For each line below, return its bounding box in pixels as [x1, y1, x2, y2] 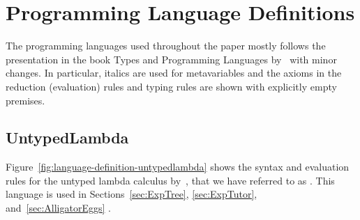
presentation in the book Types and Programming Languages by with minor [6, 52, 337, 66]
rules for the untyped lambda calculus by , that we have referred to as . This [6, 173, 335, 187]
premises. [6, 93, 45, 107]
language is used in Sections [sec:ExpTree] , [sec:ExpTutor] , [6, 187, 257, 201]
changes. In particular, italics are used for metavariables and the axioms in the [6, 65, 342, 80]
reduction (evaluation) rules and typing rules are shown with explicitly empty [6, 79, 337, 93]
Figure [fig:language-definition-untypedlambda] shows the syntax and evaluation [6, 159, 350, 174]
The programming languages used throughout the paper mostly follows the [6, 38, 326, 53]
